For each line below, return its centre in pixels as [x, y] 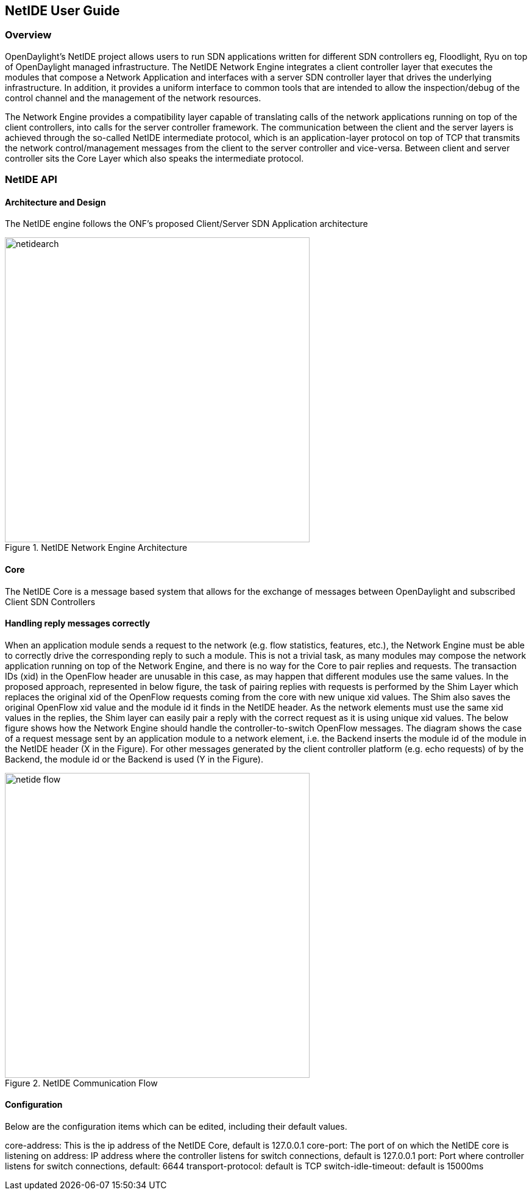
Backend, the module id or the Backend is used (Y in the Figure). [134, 759]
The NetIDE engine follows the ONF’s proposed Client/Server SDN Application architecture [186, 224]
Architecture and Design [55, 202]
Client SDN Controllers [50, 601]
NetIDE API [31, 180]
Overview [28, 35]
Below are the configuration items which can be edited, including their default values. [176, 1127]
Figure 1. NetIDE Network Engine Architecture [96, 548]
